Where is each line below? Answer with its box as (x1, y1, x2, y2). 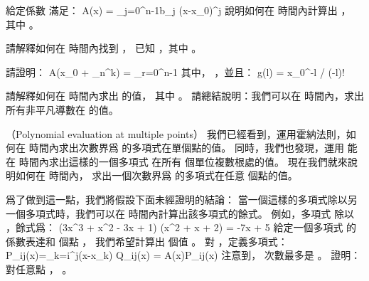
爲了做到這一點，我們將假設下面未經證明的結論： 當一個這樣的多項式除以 (6, 191, 348, 206)
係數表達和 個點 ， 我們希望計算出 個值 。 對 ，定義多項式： (6, 233, 288, 248)
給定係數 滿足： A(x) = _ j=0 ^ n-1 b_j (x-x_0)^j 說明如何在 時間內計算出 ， (6, 3, 351, 17)
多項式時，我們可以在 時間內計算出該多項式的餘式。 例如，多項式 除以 (25, 206, 354, 221)
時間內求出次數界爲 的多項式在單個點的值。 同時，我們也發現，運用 (28, 140, 344, 155)
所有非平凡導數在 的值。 (6, 102, 119, 117)
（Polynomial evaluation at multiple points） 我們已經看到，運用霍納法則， (6, 126, 346, 141)
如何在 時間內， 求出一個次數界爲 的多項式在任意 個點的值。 (15, 168, 298, 183)
